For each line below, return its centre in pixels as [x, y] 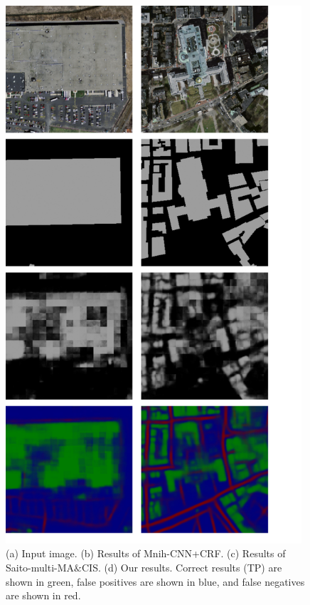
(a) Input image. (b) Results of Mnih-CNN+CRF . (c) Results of [146, 553]
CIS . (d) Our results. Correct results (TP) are [182, 567]
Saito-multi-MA [40, 567]
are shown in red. [43, 595]
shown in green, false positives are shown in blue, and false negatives [155, 581]
